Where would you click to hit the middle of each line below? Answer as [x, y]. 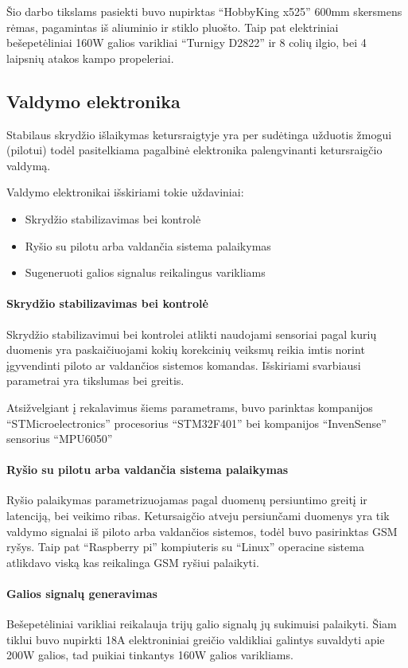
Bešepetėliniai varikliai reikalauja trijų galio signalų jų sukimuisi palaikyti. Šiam [202, 624]
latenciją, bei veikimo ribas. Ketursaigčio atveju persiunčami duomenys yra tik [198, 516]
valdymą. [29, 165]
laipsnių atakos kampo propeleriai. [90, 58]
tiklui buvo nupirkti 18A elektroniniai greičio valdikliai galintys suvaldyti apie [196, 639]
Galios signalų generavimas [82, 594]
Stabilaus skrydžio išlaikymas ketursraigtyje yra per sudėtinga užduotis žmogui [199, 134]
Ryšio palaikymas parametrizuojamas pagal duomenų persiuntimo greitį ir [187, 500]
